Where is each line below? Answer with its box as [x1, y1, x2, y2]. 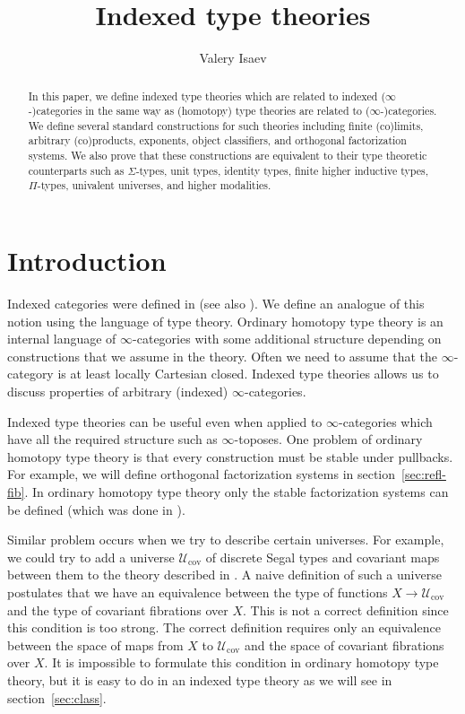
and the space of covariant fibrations [244, 635, 444, 654]
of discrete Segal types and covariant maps [205, 547, 440, 566]
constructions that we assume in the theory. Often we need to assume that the [7, 346, 437, 365]
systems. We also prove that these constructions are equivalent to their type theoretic [28, 148, 427, 163]
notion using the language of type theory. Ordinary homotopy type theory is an [7, 311, 443, 330]
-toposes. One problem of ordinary [234, 430, 423, 448]
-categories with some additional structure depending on [133, 329, 442, 348]
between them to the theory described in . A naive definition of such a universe [7, 565, 442, 584]
